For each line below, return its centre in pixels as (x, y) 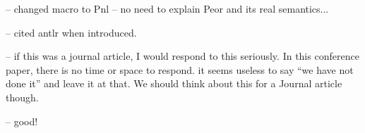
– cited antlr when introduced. (71, 32)
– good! (22, 121)
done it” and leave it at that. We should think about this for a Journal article (174, 83)
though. (22, 97)
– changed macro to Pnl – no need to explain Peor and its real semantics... (167, 8)
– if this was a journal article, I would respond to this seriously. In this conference (182, 56)
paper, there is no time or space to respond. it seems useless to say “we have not (180, 69)
